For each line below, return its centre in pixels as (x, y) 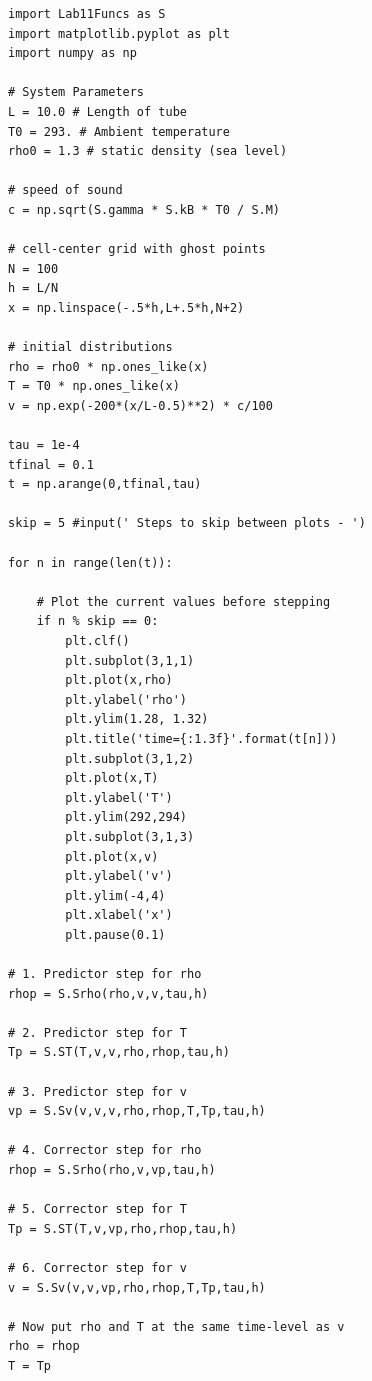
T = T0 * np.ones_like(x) (94, 386)
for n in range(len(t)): (90, 562)
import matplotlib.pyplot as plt (119, 33)
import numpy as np (72, 53)
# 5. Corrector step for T (97, 1209)
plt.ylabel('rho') (126, 699)
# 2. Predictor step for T (97, 1032)
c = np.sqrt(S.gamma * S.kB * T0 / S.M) (144, 209)
